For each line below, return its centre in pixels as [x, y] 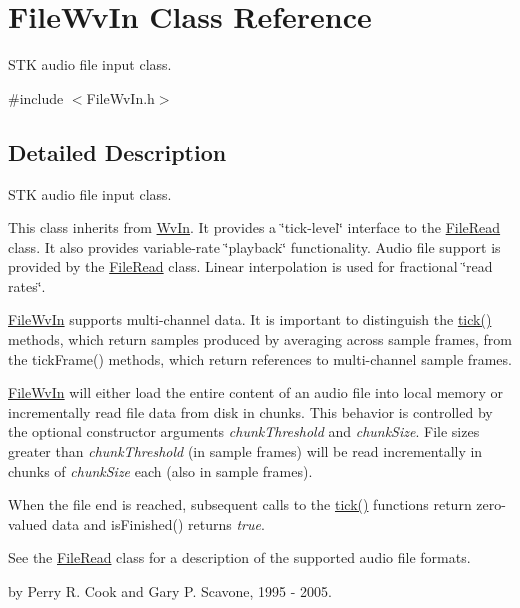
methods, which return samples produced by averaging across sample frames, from [260, 339]
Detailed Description [117, 151]
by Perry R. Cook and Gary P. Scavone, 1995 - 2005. [170, 591]
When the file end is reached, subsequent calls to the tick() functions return [240, 504]
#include [36, 97]
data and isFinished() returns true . [158, 523]
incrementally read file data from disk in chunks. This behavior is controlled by [250, 411]
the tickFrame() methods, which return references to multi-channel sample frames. [260, 358]
